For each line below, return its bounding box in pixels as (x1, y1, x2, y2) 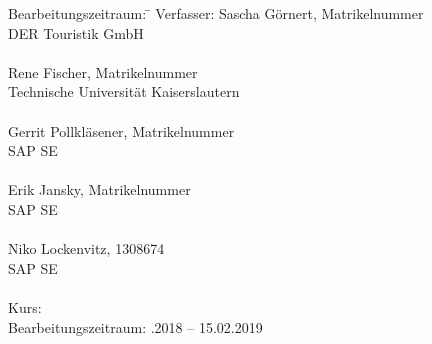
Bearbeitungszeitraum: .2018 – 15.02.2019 (8, 316, 263, 337)
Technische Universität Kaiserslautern (8, 81, 240, 102)
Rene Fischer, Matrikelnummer (8, 61, 198, 82)
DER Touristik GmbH (8, 22, 144, 43)
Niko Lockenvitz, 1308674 (8, 238, 165, 259)
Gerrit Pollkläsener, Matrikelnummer (8, 120, 235, 141)
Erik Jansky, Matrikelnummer (8, 179, 191, 200)
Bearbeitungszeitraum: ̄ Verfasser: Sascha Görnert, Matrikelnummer (8, 3, 424, 23)
